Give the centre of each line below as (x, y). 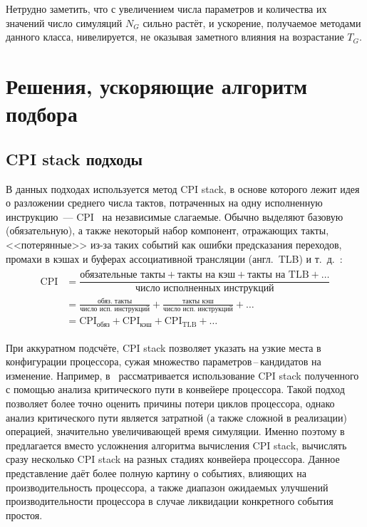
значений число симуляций (64, 22)
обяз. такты (115, 302)
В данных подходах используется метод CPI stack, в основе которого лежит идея (183, 188)
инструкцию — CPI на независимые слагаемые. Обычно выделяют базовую (175, 216)
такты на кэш (206, 275)
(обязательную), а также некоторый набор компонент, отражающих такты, (167, 230)
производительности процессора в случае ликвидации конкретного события (170, 501)
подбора (42, 114)
